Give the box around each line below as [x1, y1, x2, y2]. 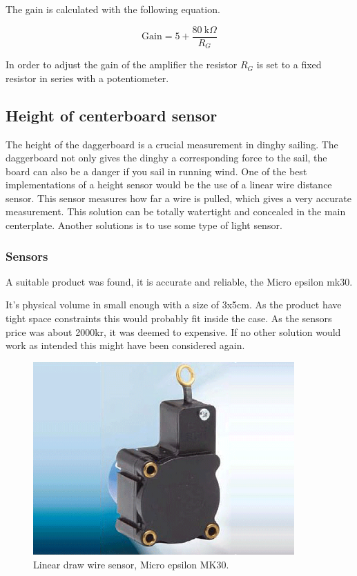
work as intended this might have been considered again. [6, 338, 245, 352]
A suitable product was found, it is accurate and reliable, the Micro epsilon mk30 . [6, 274, 353, 288]
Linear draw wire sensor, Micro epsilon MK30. [33, 557, 229, 571]
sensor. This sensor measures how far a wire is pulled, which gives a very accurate [6, 190, 352, 205]
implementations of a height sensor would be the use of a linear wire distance [6, 177, 332, 192]
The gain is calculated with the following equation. [6, 2, 220, 16]
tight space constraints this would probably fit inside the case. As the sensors [6, 311, 332, 326]
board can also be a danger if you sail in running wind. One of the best [6, 163, 307, 178]
